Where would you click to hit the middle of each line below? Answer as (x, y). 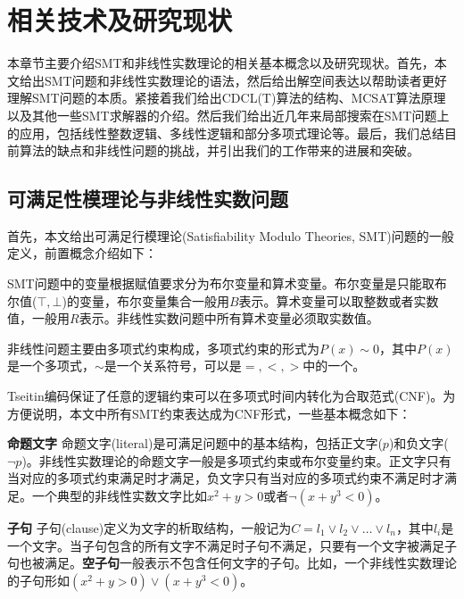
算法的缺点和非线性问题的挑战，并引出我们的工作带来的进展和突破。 (219, 150)
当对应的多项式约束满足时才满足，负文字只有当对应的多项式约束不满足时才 (226, 478)
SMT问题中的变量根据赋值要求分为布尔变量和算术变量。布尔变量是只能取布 (227, 283)
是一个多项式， (51, 366)
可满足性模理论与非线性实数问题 (148, 199)
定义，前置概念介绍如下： (82, 253)
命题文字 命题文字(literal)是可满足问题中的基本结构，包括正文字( (195, 443)
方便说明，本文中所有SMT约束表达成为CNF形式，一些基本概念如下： (209, 413)
